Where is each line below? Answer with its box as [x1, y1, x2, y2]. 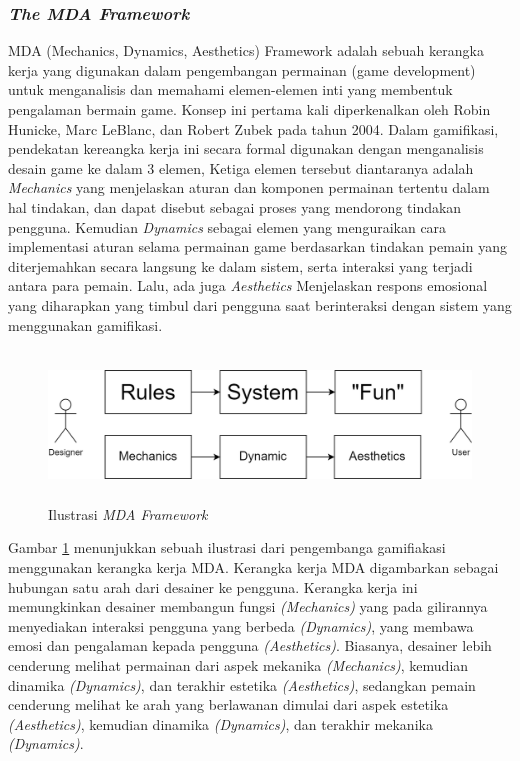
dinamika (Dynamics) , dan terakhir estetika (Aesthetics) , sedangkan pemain [8, 674, 476, 695]
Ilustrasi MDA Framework [48, 503, 208, 524]
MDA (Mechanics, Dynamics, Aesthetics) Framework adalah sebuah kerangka [8, 40, 484, 61]
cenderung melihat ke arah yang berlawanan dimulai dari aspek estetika [8, 694, 449, 715]
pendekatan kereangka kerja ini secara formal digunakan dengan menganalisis [8, 138, 484, 159]
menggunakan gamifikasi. [8, 314, 163, 335]
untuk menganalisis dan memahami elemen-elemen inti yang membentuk [8, 79, 453, 100]
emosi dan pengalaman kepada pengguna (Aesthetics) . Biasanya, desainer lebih [8, 635, 492, 656]
